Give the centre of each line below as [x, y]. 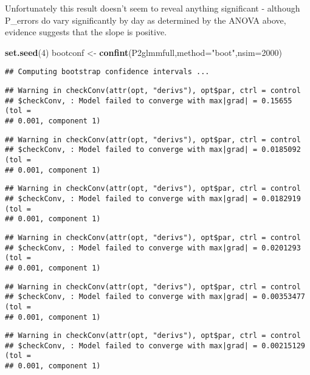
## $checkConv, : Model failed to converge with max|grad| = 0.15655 [149, 101]
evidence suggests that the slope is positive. [86, 32]
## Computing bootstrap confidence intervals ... [107, 72]
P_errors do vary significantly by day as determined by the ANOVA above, [146, 20]
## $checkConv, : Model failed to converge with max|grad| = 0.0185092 [153, 150]
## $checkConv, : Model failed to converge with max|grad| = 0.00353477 [155, 297]
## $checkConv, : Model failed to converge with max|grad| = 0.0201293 [153, 248]
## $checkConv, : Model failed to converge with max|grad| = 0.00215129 [155, 346]
